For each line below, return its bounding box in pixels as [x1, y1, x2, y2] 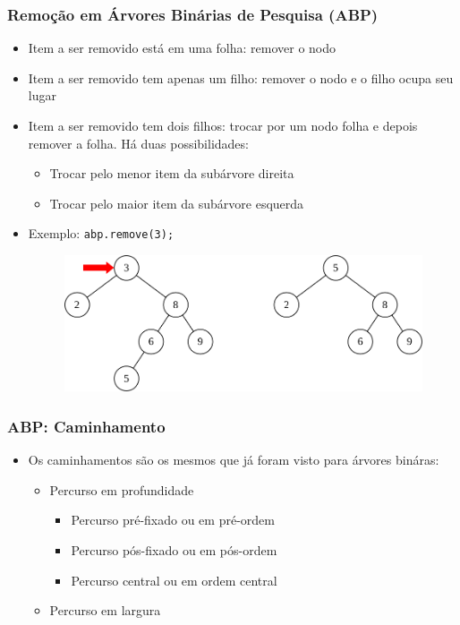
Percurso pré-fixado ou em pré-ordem [71, 510, 275, 529]
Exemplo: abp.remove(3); [28, 224, 175, 243]
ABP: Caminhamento [7, 415, 166, 437]
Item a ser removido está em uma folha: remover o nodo [28, 39, 336, 57]
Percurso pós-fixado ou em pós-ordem [71, 540, 277, 559]
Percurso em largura [49, 601, 161, 620]
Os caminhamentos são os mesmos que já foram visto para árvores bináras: [28, 450, 439, 469]
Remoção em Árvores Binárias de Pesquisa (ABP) [7, 3, 379, 25]
